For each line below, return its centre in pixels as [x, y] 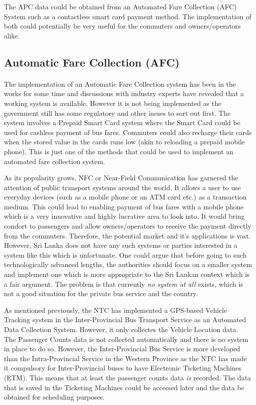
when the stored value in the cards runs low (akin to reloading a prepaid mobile [125, 142]
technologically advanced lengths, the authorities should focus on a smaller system [128, 264]
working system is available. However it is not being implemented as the [113, 103]
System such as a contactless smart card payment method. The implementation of [128, 16]
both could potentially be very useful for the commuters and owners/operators [122, 26]
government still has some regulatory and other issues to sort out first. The [117, 113]
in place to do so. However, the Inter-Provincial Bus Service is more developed [122, 349]
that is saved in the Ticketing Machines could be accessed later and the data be [124, 387]
